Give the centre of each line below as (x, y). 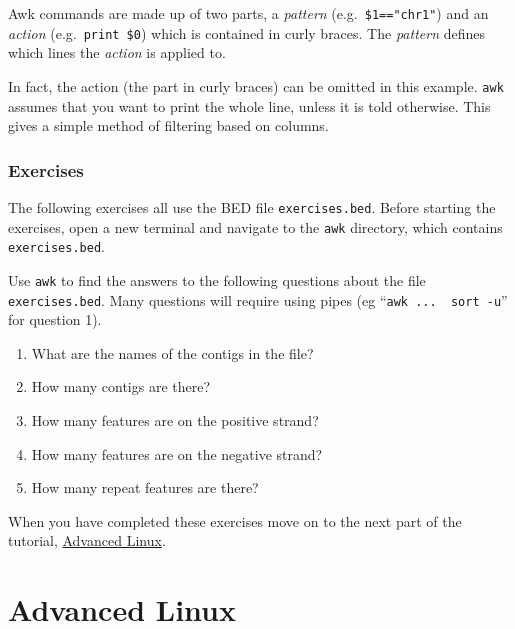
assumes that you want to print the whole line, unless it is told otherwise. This (249, 105)
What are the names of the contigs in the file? (172, 352)
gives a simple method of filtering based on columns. (168, 125)
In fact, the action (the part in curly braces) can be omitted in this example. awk (256, 85)
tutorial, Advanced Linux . (87, 540)
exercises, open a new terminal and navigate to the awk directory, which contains (255, 226)
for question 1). (55, 319)
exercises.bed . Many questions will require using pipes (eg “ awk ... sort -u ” (258, 299)
